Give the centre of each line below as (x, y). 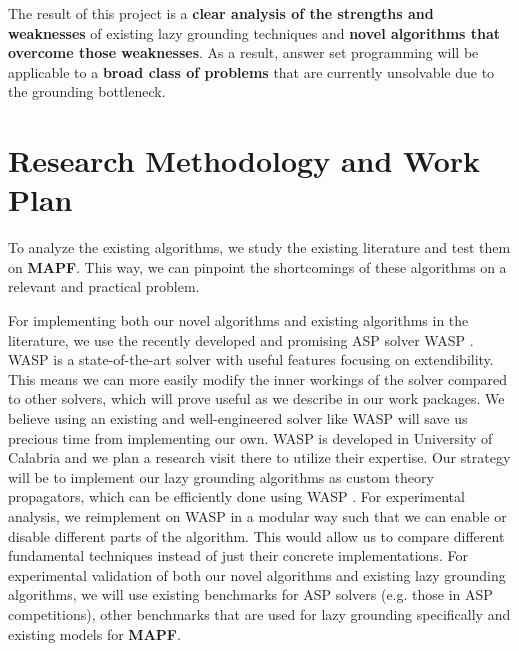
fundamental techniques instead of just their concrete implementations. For (238, 555)
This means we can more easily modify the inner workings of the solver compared (258, 378)
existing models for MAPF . (94, 633)
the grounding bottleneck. (87, 91)
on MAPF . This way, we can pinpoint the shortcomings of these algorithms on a (257, 266)
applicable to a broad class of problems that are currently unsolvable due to (251, 71)
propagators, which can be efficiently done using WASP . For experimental (236, 496)
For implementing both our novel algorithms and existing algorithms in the (238, 320)
